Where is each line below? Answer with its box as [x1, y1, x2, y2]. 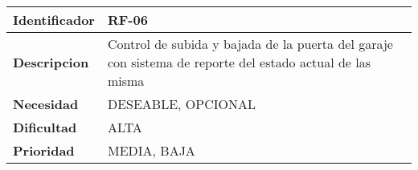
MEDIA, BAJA [107, 141, 195, 160]
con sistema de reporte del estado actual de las [107, 53, 371, 71]
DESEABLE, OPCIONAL [107, 95, 256, 113]
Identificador [13, 10, 95, 29]
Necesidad [13, 95, 79, 113]
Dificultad [13, 118, 77, 136]
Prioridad [13, 141, 75, 160]
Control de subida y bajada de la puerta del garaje [107, 34, 393, 53]
